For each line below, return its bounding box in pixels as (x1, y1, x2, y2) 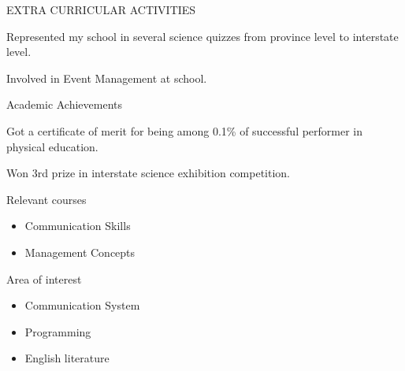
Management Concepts (24, 243, 136, 260)
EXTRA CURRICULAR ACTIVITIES (6, 2, 196, 17)
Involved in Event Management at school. (6, 69, 207, 86)
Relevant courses (6, 191, 87, 207)
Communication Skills (24, 217, 131, 234)
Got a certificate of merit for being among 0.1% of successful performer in (6, 122, 363, 139)
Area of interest (6, 270, 82, 287)
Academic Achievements (6, 96, 123, 113)
